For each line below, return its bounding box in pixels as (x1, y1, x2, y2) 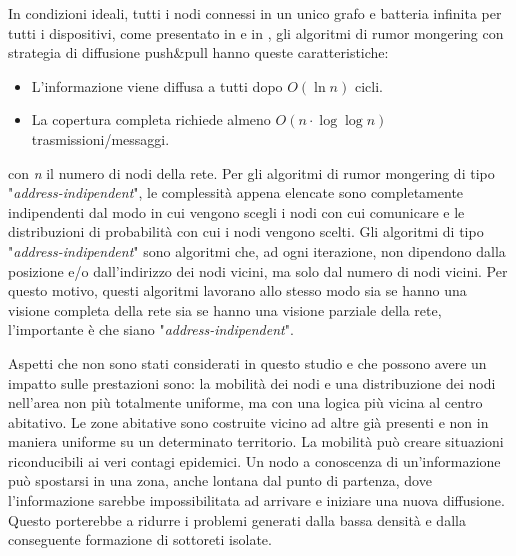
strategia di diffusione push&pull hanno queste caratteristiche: (8, 42, 389, 63)
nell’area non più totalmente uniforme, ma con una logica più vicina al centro (8, 392, 483, 413)
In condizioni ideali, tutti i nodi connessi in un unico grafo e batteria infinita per (8, 3, 502, 23)
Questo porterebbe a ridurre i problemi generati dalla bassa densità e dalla (8, 509, 466, 530)
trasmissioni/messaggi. (31, 128, 170, 149)
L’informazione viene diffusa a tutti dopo (31, 75, 283, 96)
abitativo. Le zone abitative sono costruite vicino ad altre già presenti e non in (8, 411, 489, 432)
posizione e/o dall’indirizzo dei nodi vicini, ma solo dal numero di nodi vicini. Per (8, 260, 508, 281)
